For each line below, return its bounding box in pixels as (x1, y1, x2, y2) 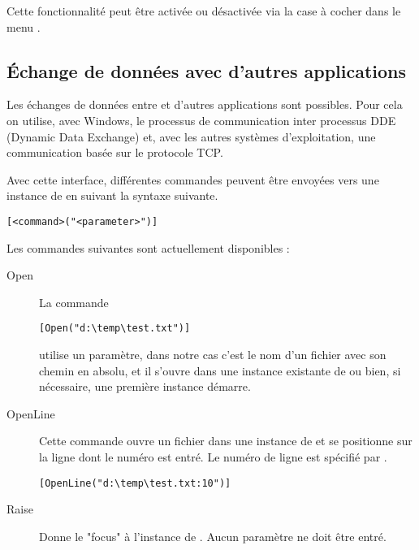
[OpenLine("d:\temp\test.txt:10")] (39, 477, 231, 489)
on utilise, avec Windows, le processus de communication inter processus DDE (6, 111, 396, 128)
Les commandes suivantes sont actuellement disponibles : (6, 239, 290, 256)
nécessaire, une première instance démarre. (39, 378, 251, 395)
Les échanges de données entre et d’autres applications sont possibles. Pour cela (6, 96, 403, 113)
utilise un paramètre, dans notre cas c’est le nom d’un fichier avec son (39, 346, 387, 363)
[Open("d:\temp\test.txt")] (39, 323, 191, 335)
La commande (39, 293, 109, 310)
